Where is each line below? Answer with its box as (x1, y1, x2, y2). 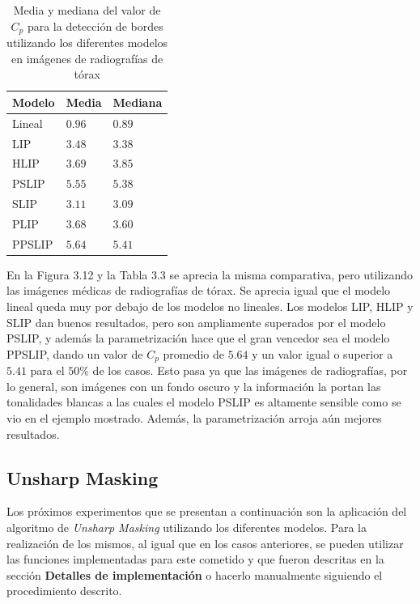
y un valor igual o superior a (252, 345, 393, 362)
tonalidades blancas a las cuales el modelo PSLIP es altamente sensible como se (6, 393, 401, 410)
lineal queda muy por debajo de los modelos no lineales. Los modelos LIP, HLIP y (6, 298, 414, 315)
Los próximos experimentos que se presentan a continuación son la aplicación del (6, 503, 407, 520)
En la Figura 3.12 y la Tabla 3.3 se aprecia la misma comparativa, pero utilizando (6, 266, 413, 283)
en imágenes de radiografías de (11, 49, 163, 66)
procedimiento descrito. (6, 582, 122, 599)
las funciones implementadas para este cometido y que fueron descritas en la (6, 551, 384, 568)
